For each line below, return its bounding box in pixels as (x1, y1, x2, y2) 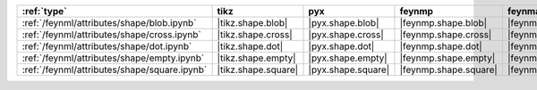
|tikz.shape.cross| (217, 29, 293, 40)
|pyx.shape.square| (308, 63, 390, 76)
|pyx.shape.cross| (308, 29, 384, 40)
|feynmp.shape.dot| (399, 40, 482, 53)
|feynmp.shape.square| (399, 63, 499, 76)
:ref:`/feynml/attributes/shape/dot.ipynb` (21, 40, 192, 53)
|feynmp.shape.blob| (399, 17, 488, 29)
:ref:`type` (21, 5, 67, 17)
